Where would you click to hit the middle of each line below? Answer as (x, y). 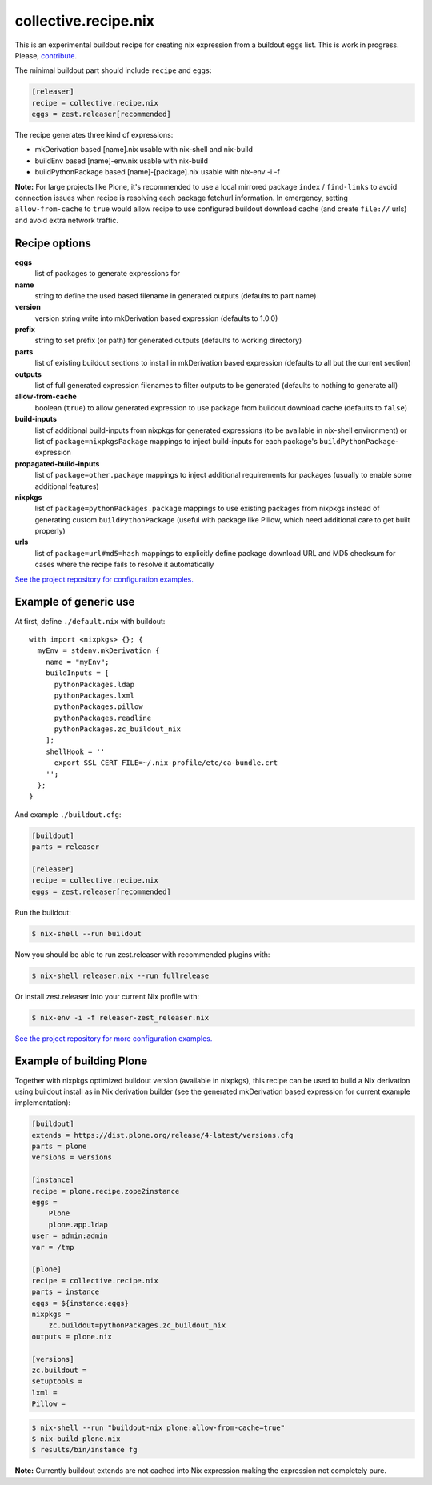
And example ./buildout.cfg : (68, 814)
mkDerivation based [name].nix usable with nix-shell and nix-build (144, 150)
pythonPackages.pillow (98, 707)
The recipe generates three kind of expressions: (94, 135)
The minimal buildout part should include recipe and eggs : (113, 70)
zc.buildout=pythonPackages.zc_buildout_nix (137, 1325)
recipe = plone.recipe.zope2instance (106, 1191)
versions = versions (72, 1157)
